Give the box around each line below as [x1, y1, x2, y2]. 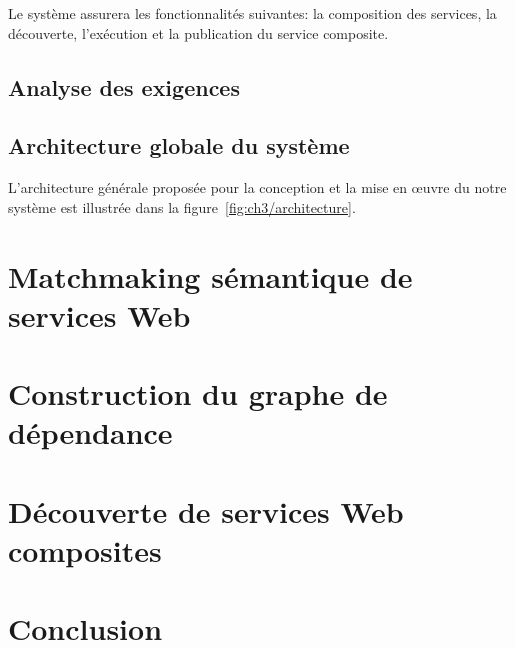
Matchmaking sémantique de [8, 255, 413, 296]
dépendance [8, 412, 173, 453]
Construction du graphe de [8, 373, 388, 414]
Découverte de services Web [8, 490, 404, 531]
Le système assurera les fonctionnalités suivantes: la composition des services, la [8, 3, 497, 23]
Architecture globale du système [8, 130, 350, 161]
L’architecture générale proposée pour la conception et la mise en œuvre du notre [8, 177, 507, 198]
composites [8, 529, 162, 570]
